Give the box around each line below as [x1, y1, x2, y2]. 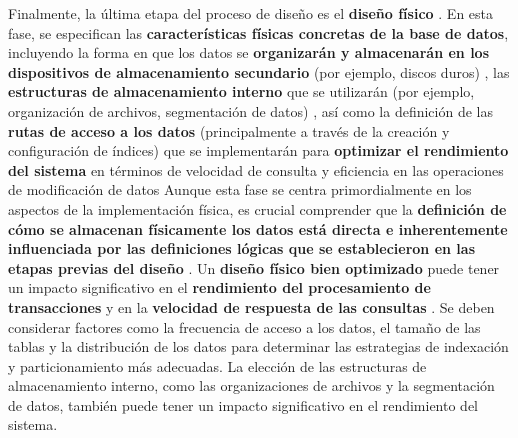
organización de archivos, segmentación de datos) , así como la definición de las [8, 100, 493, 121]
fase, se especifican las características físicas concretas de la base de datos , [8, 22, 509, 43]
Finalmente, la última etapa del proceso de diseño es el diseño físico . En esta [8, 3, 494, 23]
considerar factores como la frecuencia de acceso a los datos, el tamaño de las [8, 316, 481, 337]
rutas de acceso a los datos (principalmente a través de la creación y [8, 120, 450, 141]
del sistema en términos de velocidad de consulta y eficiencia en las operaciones [8, 159, 504, 180]
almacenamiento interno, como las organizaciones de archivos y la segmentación [8, 375, 495, 396]
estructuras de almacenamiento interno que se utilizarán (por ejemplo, [8, 81, 475, 102]
